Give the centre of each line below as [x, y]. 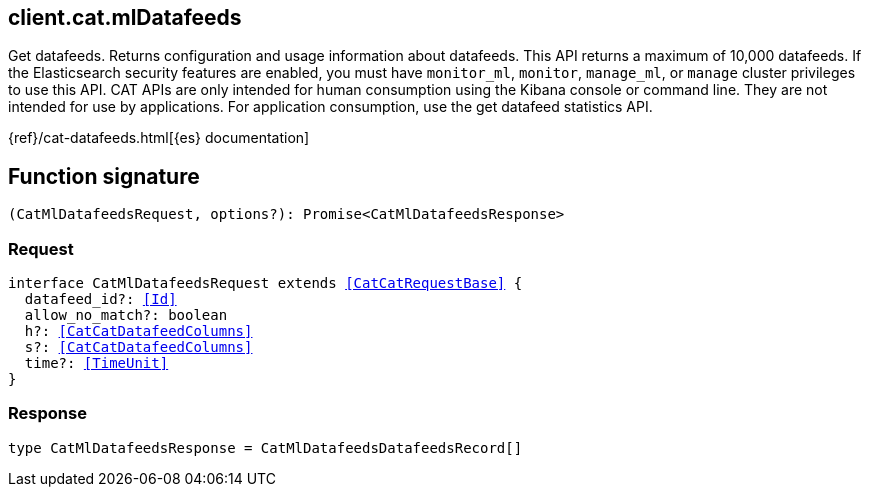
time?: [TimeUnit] [96, 363]
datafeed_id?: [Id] [100, 299]
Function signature [104, 176]
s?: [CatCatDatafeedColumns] [138, 347]
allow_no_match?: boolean [126, 315]
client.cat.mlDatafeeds [125, 17]
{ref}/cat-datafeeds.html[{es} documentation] [159, 138]
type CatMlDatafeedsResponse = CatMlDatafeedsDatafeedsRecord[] [265, 447]
